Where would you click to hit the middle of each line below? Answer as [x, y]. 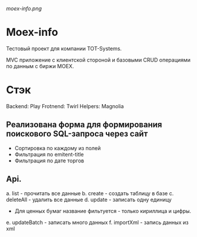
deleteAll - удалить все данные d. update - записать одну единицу [89, 199]
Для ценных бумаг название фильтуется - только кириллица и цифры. [103, 211]
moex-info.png [24, 9]
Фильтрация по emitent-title [49, 154]
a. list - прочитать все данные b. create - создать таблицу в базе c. [90, 193]
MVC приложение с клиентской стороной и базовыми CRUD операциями [98, 60]
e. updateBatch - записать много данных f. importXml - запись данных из [97, 222]
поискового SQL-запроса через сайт [77, 134]
